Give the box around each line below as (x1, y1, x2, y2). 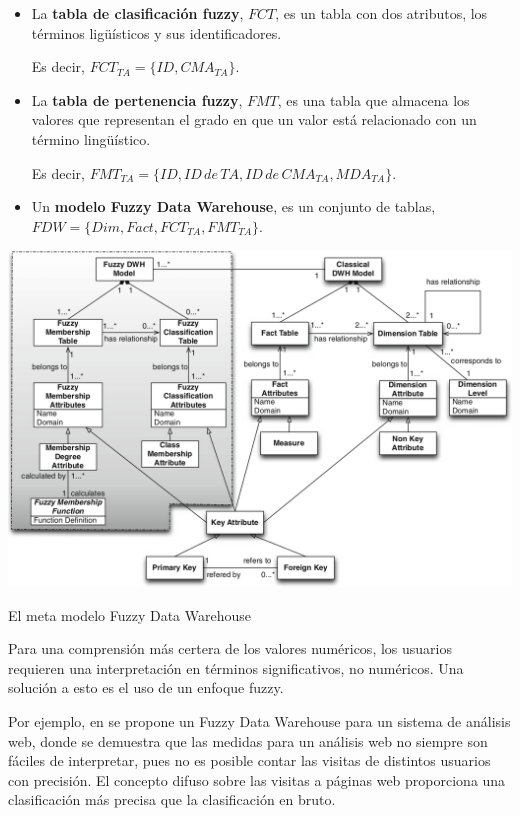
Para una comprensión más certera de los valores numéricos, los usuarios (8, 638, 452, 659)
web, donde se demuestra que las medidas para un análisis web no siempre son (8, 730, 488, 751)
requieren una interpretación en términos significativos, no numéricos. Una (8, 657, 464, 678)
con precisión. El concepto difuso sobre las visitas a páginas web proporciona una (8, 769, 506, 790)
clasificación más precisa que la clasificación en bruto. (8, 789, 336, 810)
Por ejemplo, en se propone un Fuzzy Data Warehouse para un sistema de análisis (8, 710, 511, 731)
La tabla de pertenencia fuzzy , (31, 89, 243, 110)
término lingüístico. (31, 128, 151, 149)
